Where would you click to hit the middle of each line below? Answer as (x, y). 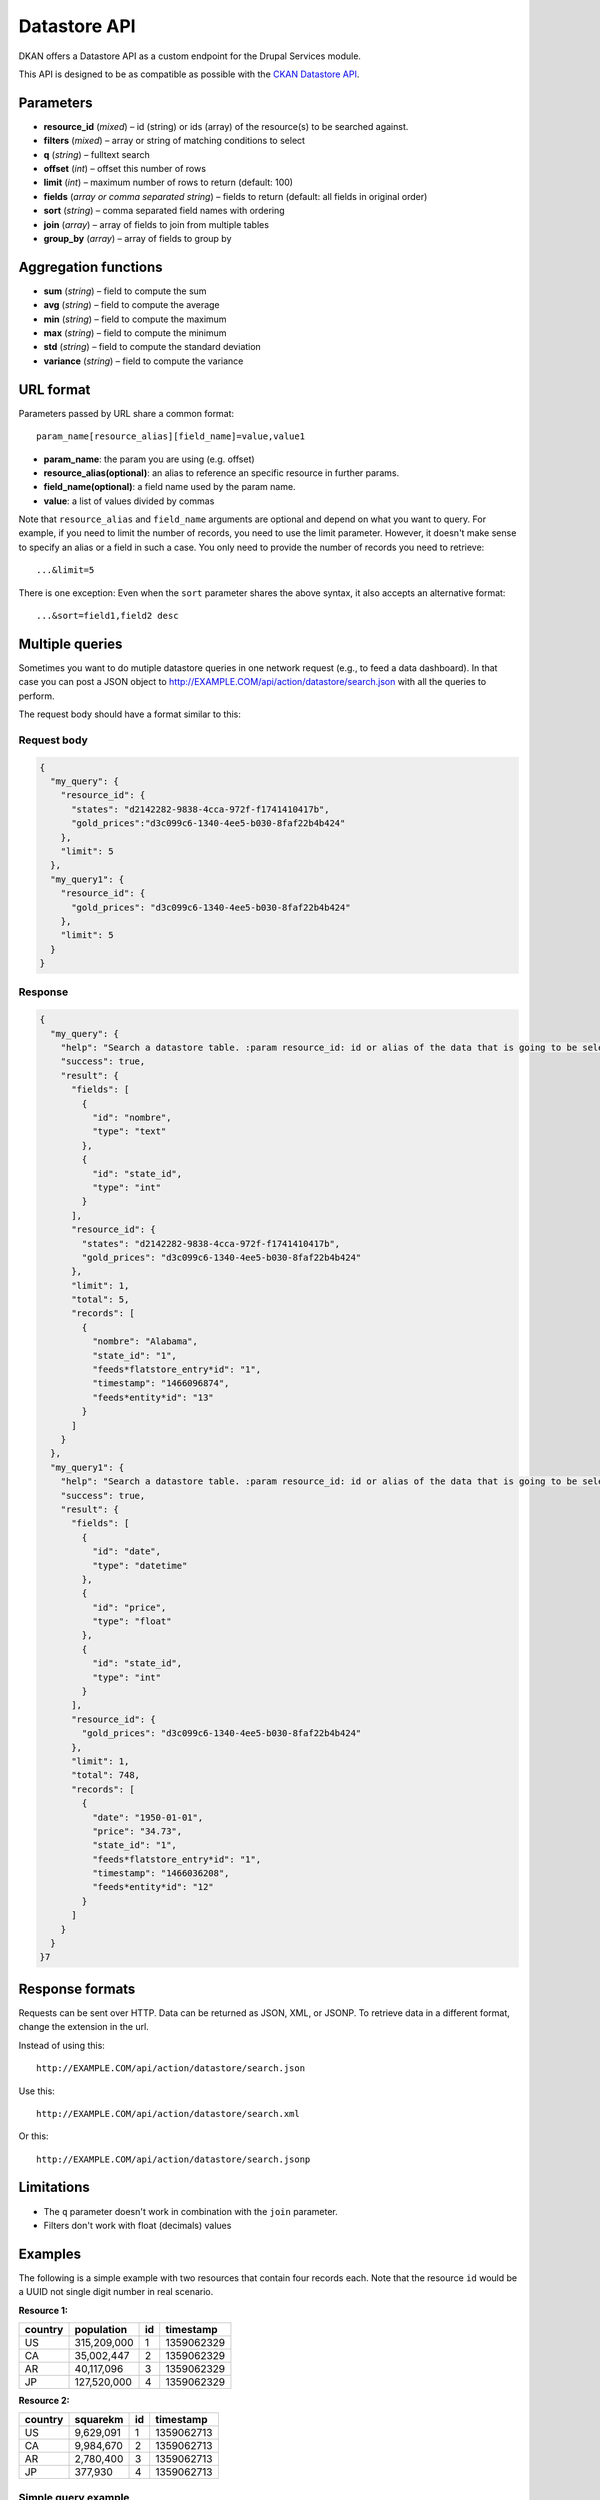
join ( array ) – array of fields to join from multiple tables (156, 224)
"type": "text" (129, 1131)
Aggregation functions (91, 266)
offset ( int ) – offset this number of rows (125, 169)
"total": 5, (100, 1299)
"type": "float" (131, 1621)
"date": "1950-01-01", (147, 1817)
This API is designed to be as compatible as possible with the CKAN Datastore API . (189, 74)
